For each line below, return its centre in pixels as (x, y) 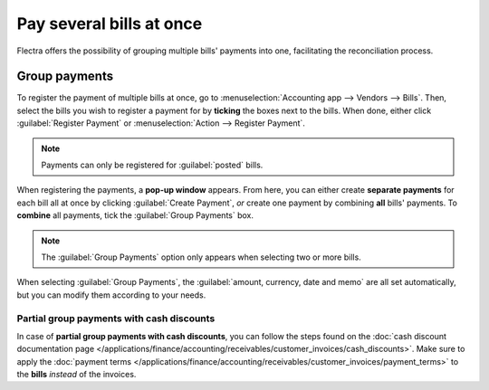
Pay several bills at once (110, 24)
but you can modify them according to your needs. (111, 295)
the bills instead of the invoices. (77, 375)
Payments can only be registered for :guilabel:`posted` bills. (152, 165)
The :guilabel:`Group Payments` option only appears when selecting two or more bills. (201, 257)
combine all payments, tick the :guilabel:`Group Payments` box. (135, 215)
